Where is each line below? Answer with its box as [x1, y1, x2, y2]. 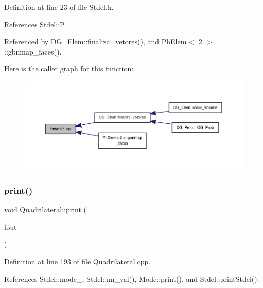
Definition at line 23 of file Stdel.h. [4, 2, 114, 12]
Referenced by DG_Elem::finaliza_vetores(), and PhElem [4, 36, 187, 47]
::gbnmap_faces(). [4, 46, 62, 57]
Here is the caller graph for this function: [4, 63, 134, 74]
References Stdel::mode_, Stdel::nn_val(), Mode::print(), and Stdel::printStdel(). [4, 273, 259, 284]
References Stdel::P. [4, 19, 66, 29]
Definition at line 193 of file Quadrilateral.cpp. [4, 256, 151, 266]
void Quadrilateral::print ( [4, 204, 87, 215]
